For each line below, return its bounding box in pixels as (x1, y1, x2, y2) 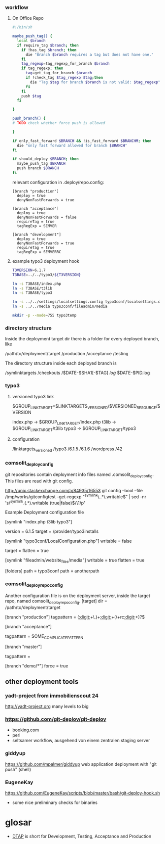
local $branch (17, 39, 46, 44)
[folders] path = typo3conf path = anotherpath (5, 568, 99, 574)
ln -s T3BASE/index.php (12, 281, 62, 286)
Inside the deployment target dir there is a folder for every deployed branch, (5, 336, 160, 342)
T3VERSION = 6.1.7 (12, 268, 46, 273)
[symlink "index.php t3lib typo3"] (5, 519, 72, 525)
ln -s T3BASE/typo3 (12, 290, 53, 295)
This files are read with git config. (5, 478, 73, 484)
